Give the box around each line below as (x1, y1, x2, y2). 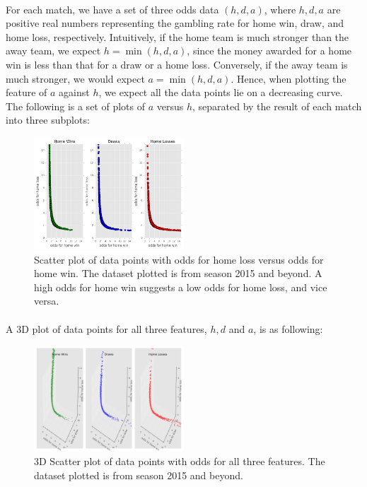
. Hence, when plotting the (231, 71, 346, 86)
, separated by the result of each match (192, 98, 362, 113)
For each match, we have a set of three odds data (6, 1, 219, 16)
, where (264, 1, 296, 16)
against (59, 85, 90, 100)
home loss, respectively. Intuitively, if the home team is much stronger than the (6, 29, 349, 44)
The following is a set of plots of (6, 98, 145, 113)
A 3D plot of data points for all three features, (6, 321, 207, 336)
